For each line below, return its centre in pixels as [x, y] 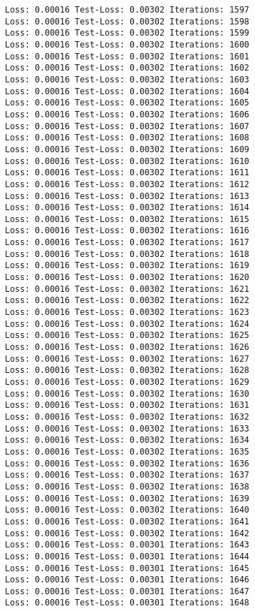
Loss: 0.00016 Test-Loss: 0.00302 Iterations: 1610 [127, 161]
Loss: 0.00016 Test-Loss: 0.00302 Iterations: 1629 [127, 382]
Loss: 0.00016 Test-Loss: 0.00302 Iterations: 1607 [127, 126]
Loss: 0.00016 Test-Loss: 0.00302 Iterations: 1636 [127, 463]
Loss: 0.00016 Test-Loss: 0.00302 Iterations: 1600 [127, 44]
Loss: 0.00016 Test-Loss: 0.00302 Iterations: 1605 [127, 103]
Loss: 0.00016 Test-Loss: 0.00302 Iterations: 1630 [127, 393]
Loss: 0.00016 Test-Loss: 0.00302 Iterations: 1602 [127, 68]
